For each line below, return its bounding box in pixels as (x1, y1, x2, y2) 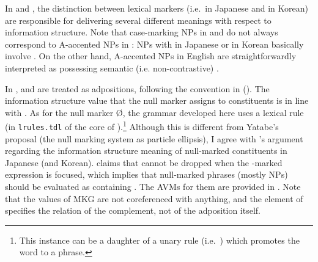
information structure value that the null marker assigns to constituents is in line (5, 94, 309, 107)
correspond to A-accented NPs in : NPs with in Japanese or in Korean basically (5, 37, 304, 50)
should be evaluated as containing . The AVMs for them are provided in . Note (5, 180, 301, 193)
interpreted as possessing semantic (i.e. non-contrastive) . (5, 61, 219, 74)
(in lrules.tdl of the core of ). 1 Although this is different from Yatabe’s (5, 118, 279, 133)
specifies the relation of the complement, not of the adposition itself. (5, 204, 261, 217)
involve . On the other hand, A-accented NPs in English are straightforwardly (5, 49, 297, 62)
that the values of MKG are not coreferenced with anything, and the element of (5, 192, 303, 205)
